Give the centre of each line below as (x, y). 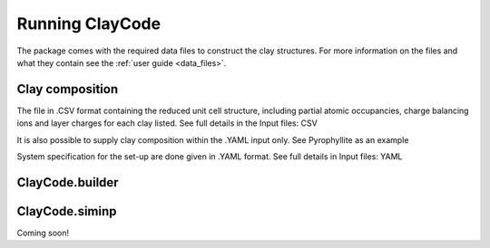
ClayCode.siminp (67, 211)
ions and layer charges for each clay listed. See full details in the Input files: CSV (167, 123)
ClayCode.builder (68, 182)
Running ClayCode (89, 24)
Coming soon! (43, 233)
